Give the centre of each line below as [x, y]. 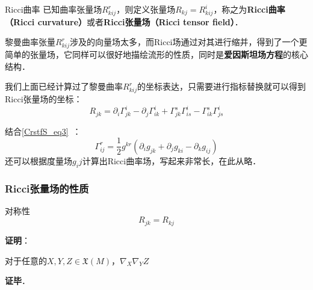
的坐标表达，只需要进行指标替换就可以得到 [221, 86]
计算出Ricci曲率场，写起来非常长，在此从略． [172, 160]
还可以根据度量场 [39, 160]
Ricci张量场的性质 [47, 188]
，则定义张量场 [146, 9]
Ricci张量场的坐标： [44, 98]
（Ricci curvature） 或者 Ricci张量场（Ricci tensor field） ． [124, 21]
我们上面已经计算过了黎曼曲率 [64, 86]
